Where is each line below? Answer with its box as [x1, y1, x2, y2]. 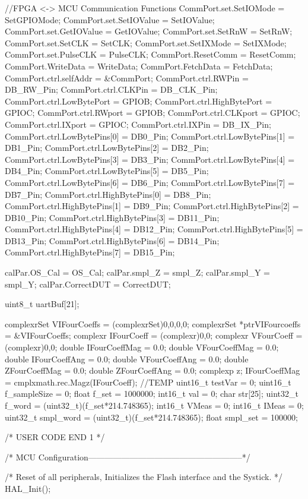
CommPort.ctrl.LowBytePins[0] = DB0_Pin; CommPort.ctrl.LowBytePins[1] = [5, 130, 295, 142]
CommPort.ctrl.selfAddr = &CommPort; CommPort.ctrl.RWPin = [5, 71, 249, 84]
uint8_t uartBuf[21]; [5, 298, 80, 310]
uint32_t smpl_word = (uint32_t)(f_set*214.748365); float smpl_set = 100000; [5, 410, 298, 423]
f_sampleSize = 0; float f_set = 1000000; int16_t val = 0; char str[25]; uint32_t [5, 387, 299, 400]
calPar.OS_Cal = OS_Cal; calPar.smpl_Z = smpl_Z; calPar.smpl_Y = [5, 266, 271, 279]
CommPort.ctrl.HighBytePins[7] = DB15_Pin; [5, 246, 175, 258]
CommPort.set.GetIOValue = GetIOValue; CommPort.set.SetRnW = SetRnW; [5, 25, 293, 37]
